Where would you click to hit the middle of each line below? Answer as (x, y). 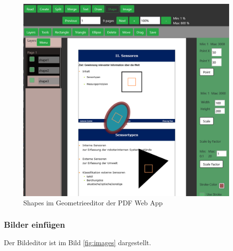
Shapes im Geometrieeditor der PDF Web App (93, 203)
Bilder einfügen (34, 224)
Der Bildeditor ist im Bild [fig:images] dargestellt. (78, 243)
